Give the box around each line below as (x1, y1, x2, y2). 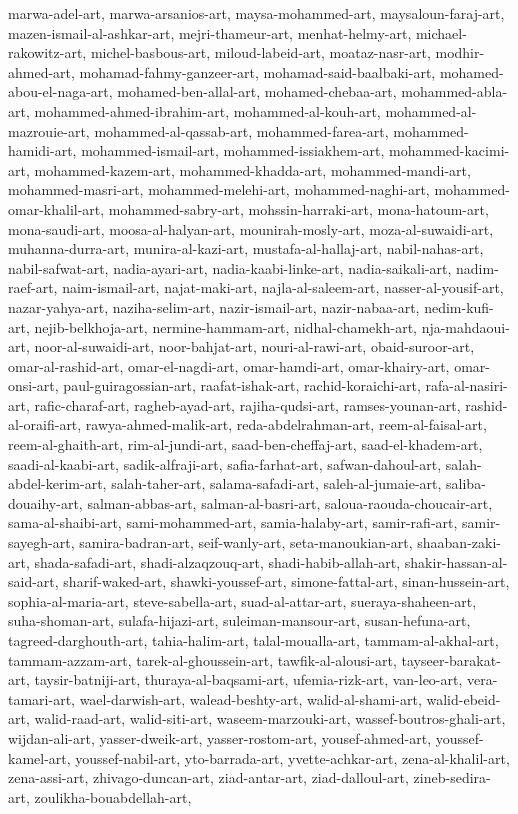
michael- (415, 22, 467, 43)
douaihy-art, (8, 492, 83, 513)
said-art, (8, 571, 59, 592)
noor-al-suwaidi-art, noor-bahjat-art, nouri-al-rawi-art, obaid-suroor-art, (34, 336, 475, 357)
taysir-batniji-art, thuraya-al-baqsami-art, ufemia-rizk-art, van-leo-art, (34, 669, 463, 690)
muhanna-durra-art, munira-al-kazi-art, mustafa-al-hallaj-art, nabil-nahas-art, (8, 238, 484, 259)
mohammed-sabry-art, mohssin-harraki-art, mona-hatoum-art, (108, 198, 489, 219)
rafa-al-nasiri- (425, 375, 508, 396)
